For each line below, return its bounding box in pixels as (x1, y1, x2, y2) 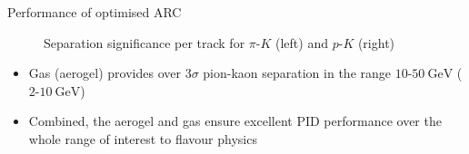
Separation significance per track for (44, 33, 245, 52)
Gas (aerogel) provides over (28, 63, 181, 82)
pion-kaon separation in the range (203, 63, 391, 82)
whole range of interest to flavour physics (28, 129, 257, 148)
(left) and (275, 33, 328, 52)
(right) (357, 33, 395, 52)
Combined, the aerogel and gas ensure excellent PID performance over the (28, 111, 442, 130)
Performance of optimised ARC (7, 3, 182, 21)
